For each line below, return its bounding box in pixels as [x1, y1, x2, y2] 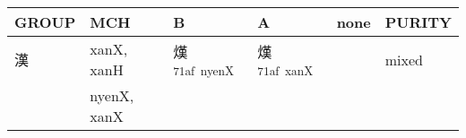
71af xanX [257, 61, 314, 79]
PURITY [384, 12, 452, 32]
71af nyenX [173, 61, 234, 79]
